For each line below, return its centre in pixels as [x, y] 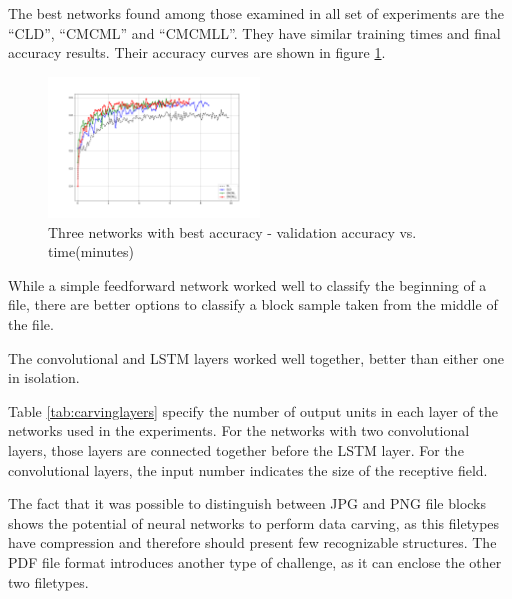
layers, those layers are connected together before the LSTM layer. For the [236, 450]
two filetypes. [48, 581]
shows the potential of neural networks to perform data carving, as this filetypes [254, 522]
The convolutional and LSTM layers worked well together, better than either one [256, 357]
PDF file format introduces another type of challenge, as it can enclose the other [255, 562]
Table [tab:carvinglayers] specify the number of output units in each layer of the [253, 410]
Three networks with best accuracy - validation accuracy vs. [232, 231]
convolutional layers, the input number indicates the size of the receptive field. [248, 469]
